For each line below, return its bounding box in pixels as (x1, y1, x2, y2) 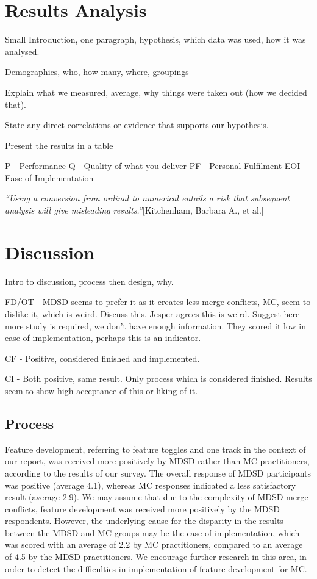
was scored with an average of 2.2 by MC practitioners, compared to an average (5, 538, 303, 551)
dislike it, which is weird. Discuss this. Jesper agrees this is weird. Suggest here (5, 307, 300, 320)
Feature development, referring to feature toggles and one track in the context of (5, 442, 306, 455)
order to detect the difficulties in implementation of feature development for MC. (5, 562, 307, 575)
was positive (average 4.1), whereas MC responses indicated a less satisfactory (5, 478, 296, 491)
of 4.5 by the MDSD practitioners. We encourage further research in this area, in (5, 550, 307, 563)
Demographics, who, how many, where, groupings (5, 65, 189, 78)
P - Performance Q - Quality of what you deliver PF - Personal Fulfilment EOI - (5, 159, 306, 172)
